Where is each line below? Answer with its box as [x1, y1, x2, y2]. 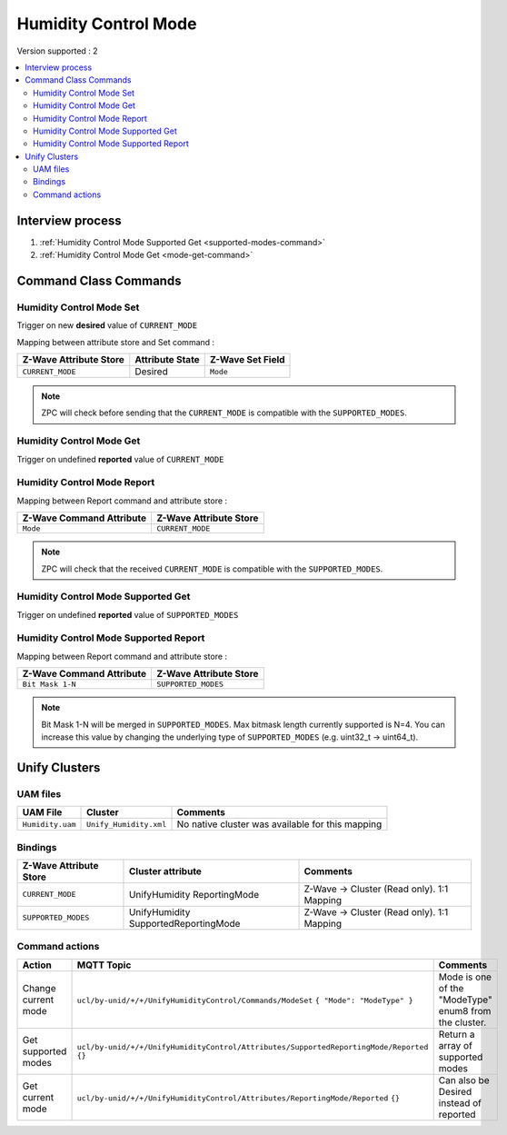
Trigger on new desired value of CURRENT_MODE [16, 320, 198, 331]
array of [438, 1039, 472, 1051]
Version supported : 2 [16, 45, 99, 56]
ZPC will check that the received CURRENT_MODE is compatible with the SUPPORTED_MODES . [41, 563, 383, 574]
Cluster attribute [128, 864, 202, 877]
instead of [438, 1096, 482, 1109]
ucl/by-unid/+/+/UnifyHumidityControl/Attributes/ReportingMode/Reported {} [76, 1093, 400, 1103]
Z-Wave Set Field [209, 353, 285, 366]
